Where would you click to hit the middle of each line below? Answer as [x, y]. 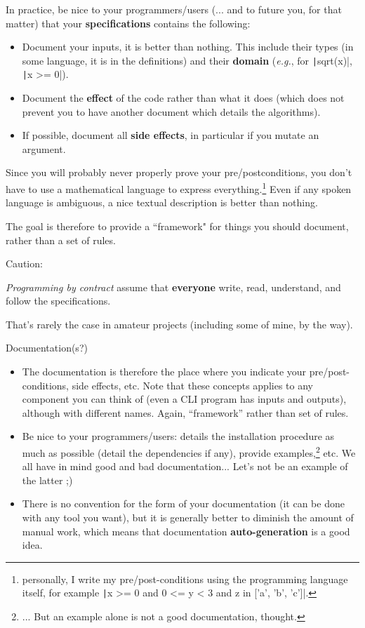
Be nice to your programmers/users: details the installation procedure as [178, 436]
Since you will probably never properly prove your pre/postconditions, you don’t [179, 172]
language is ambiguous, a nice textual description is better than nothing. [162, 202]
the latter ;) [47, 480]
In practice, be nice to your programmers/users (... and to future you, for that [174, 9]
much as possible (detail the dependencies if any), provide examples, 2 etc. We [189, 452]
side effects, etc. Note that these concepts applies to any [192, 385]
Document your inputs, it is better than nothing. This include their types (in [188, 47]
